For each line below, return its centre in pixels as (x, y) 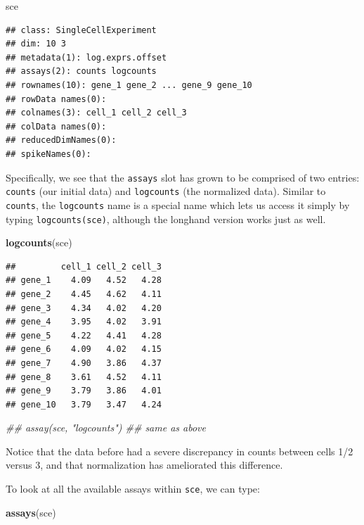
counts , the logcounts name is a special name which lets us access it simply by (178, 204)
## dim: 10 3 (36, 44)
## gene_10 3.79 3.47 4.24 (84, 404)
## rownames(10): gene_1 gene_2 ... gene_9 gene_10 (129, 85)
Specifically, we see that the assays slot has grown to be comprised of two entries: (183, 177)
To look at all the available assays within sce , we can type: (133, 489)
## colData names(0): (56, 126)
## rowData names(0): (56, 99)
